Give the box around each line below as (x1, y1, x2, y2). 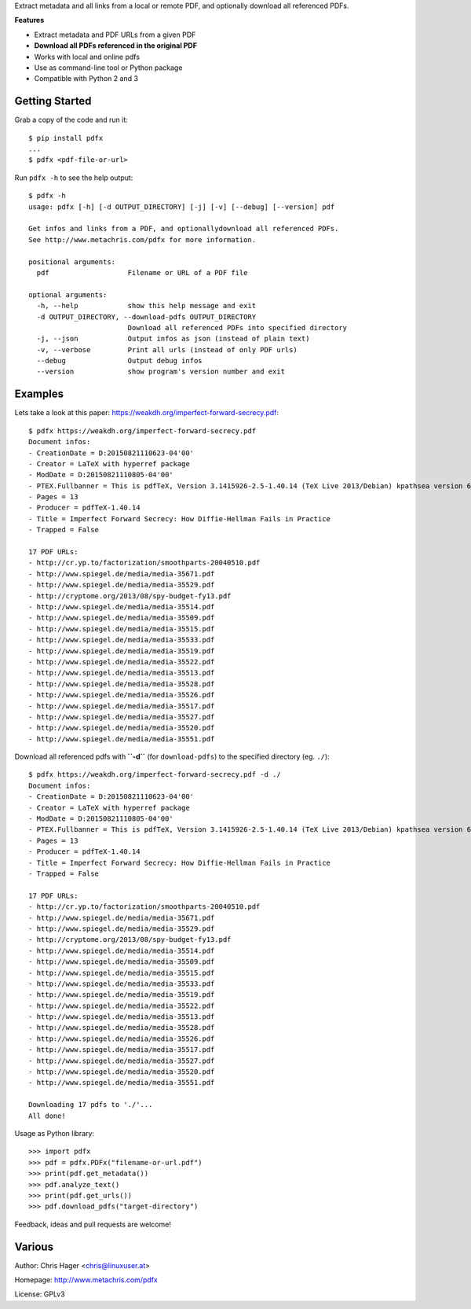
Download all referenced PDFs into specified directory (127, 323, 348, 332)
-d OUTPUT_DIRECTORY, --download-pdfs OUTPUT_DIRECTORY (36, 312, 257, 322)
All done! (28, 1111, 66, 1120)
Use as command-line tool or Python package (34, 63, 183, 72)
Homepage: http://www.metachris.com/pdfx (14, 1275, 159, 1285)
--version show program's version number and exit (36, 367, 286, 377)
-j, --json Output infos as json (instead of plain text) (36, 334, 310, 344)
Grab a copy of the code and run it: (14, 115, 129, 125)
